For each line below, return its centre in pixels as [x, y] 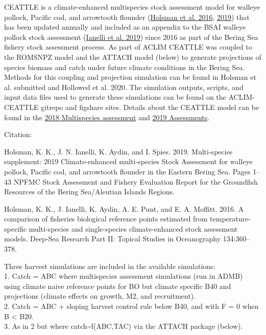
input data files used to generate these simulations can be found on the [115, 97]
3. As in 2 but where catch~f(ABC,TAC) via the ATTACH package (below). [124, 326]
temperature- [230, 219]
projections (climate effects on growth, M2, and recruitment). [100, 296]
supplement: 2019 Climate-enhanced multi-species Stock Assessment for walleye [128, 161]
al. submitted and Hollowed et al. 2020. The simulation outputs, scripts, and [124, 87]
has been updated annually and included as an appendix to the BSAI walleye [125, 27]
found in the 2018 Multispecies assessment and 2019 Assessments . [107, 117]
